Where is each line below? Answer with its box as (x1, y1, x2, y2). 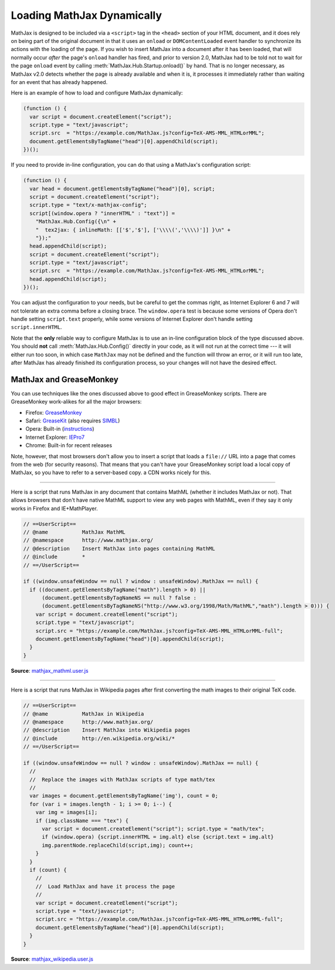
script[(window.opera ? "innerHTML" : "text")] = (29, 210, 175, 217)
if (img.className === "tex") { (35, 817, 129, 824)
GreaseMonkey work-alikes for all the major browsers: (11, 398, 142, 405)
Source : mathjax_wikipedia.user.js (11, 955, 94, 963)
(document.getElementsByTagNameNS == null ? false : (42, 595, 197, 602)
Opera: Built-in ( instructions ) (25, 425, 94, 432)
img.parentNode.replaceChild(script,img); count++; (42, 842, 194, 848)
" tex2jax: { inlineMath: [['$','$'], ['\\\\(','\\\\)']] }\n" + (35, 226, 231, 233)
